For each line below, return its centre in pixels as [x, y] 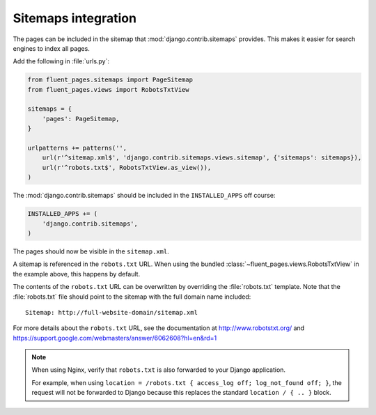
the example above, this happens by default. [77, 274]
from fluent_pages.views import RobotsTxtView [108, 89]
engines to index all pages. [51, 48]
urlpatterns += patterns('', [77, 148]
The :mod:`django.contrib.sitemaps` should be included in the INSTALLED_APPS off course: [144, 196]
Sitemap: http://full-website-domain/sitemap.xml [112, 312]
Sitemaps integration [75, 18]
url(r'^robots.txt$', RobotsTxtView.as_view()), [127, 167]
